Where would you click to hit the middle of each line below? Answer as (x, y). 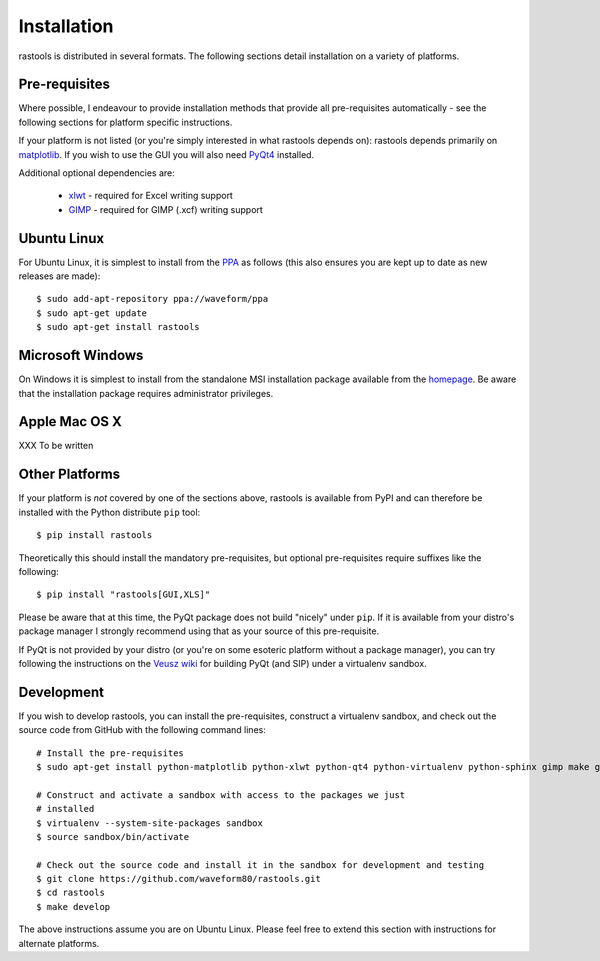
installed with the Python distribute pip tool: (109, 512)
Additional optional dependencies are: (96, 173)
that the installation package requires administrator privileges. (146, 393)
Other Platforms (69, 474)
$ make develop (73, 906)
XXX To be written (56, 446)
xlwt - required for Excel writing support (151, 196)
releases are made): (59, 276)
